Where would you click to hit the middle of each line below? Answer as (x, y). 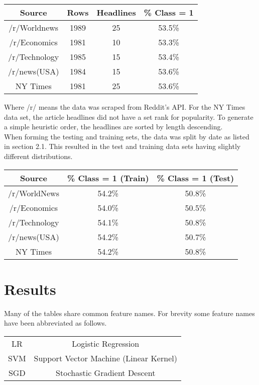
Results (30, 289)
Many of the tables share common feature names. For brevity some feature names (129, 313)
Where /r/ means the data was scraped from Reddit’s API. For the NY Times (125, 107)
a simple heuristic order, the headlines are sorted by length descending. (113, 127)
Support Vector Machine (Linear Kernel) (105, 358)
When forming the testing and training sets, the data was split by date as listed (127, 136)
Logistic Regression (106, 343)
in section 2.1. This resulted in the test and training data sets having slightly (122, 146)
